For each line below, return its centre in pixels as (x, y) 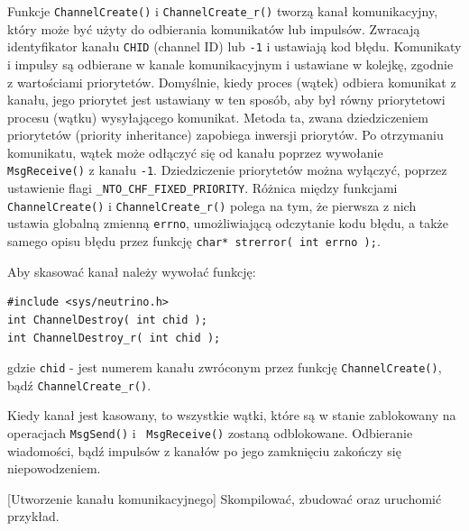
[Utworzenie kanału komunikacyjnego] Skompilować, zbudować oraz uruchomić (225, 498)
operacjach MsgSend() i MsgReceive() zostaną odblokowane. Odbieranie (210, 433)
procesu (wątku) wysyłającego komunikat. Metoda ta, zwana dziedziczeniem (218, 117)
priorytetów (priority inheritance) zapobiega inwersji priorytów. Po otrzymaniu (225, 135)
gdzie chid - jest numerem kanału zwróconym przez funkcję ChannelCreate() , (225, 367)
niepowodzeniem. (54, 468)
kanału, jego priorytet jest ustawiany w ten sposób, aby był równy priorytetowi (226, 100)
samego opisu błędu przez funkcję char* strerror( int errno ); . (194, 241)
